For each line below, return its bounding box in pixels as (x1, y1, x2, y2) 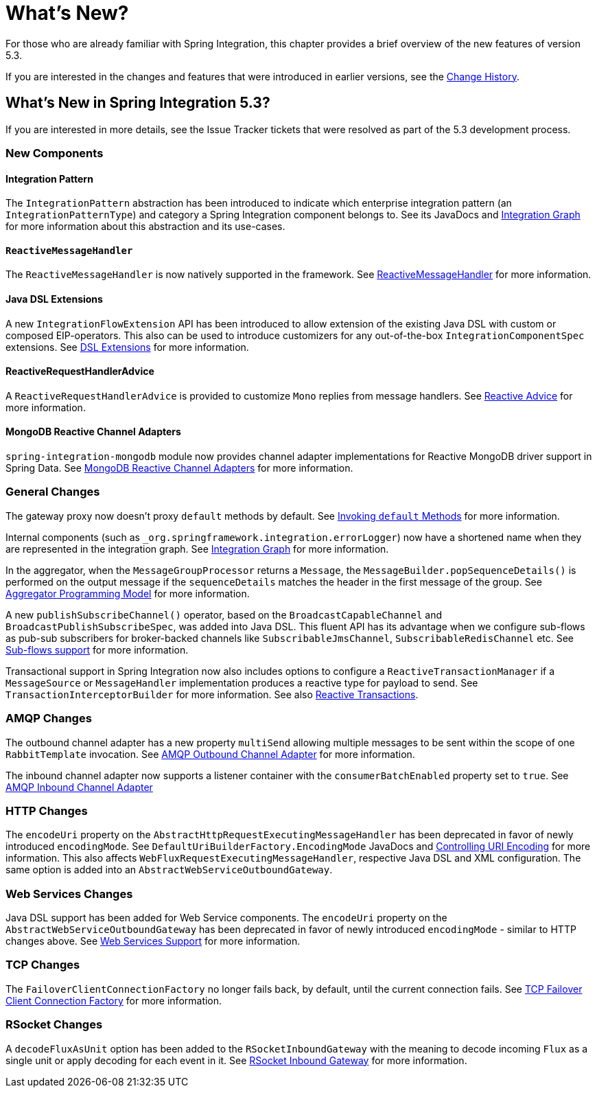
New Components (5, 146, 104, 160)
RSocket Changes (5, 1017, 103, 1032)
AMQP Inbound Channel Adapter (5, 781, 153, 793)
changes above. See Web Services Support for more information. (5, 935, 301, 947)
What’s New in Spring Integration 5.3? (5, 94, 270, 112)
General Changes (5, 485, 100, 499)
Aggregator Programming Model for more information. (5, 587, 250, 599)
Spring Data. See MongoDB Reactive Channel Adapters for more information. (5, 462, 353, 474)
